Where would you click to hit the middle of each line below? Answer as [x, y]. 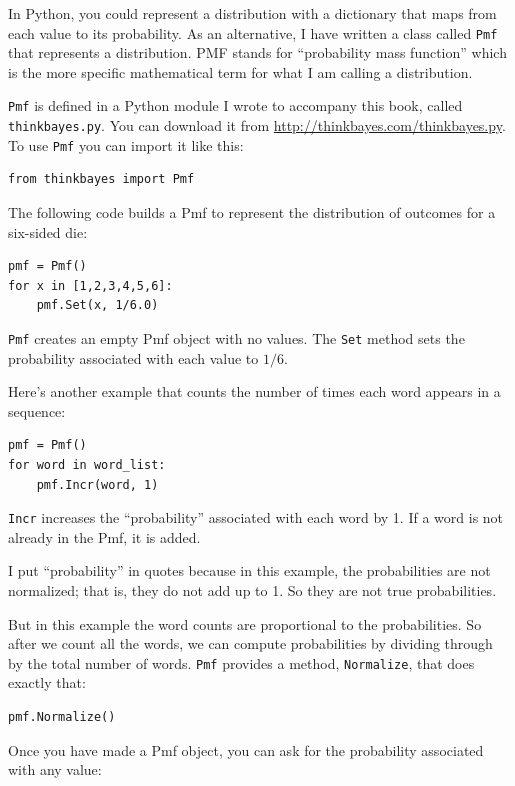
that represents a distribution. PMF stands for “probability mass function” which [257, 52]
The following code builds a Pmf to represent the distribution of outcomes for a [252, 212]
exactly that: [47, 682]
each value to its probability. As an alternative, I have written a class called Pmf [253, 32]
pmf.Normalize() [62, 717]
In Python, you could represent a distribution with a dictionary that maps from [252, 13]
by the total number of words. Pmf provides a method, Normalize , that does [241, 662]
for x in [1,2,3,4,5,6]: [90, 285]
